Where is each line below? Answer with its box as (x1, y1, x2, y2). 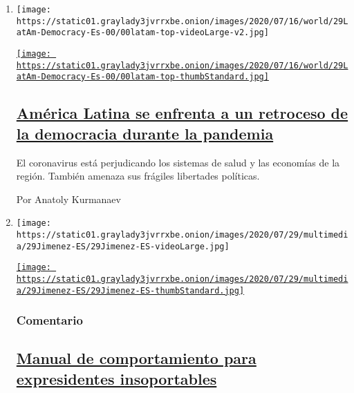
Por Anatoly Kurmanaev (16, 191, 121, 206)
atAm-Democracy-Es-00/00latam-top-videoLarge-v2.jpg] (16, 28, 269, 38)
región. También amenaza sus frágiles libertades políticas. (16, 169, 260, 183)
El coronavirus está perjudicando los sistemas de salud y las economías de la (16, 155, 340, 169)
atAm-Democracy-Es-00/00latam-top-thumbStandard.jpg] (16, 72, 269, 82)
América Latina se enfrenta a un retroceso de (16, 102, 348, 124)
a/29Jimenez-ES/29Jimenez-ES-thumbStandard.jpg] (16, 285, 245, 296)
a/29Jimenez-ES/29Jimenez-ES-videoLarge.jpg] (16, 241, 230, 251)
